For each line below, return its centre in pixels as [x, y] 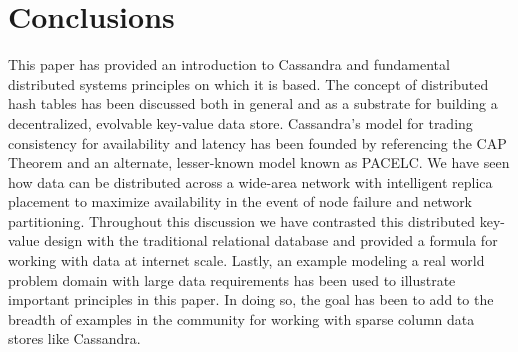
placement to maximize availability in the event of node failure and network [240, 201]
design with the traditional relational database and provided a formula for [271, 240]
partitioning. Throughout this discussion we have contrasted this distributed [242, 220]
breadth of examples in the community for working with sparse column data [241, 318]
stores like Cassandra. [74, 338]
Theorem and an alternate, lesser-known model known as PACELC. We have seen [259, 162]
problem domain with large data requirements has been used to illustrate [232, 279]
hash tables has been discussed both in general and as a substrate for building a [253, 103]
